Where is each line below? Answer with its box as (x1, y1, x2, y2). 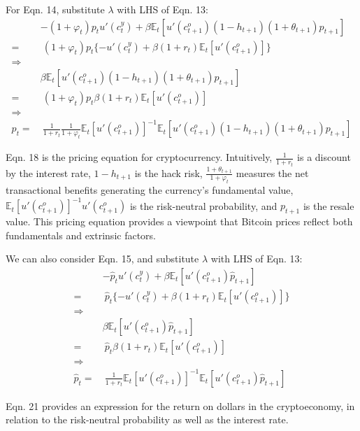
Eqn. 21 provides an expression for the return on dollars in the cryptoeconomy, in (6, 398, 355, 413)
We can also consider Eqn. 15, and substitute (6, 251, 199, 266)
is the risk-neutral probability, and (129, 198, 278, 213)
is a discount (297, 150, 351, 164)
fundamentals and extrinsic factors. (6, 227, 156, 242)
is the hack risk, (134, 165, 203, 180)
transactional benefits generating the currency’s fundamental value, (6, 183, 294, 197)
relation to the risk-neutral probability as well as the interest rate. (6, 412, 289, 427)
